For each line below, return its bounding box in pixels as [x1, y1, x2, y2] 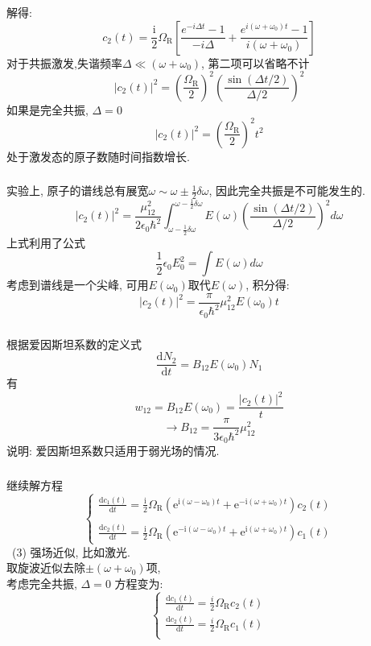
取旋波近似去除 [6, 559, 85, 576]
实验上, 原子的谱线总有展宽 [6, 182, 149, 199]
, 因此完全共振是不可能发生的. [208, 182, 365, 199]
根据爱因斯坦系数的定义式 [6, 335, 142, 352]
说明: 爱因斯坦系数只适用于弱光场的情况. [6, 442, 220, 459]
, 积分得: [245, 276, 290, 293]
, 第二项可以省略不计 [201, 54, 310, 71]
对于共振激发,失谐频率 [6, 54, 122, 71]
